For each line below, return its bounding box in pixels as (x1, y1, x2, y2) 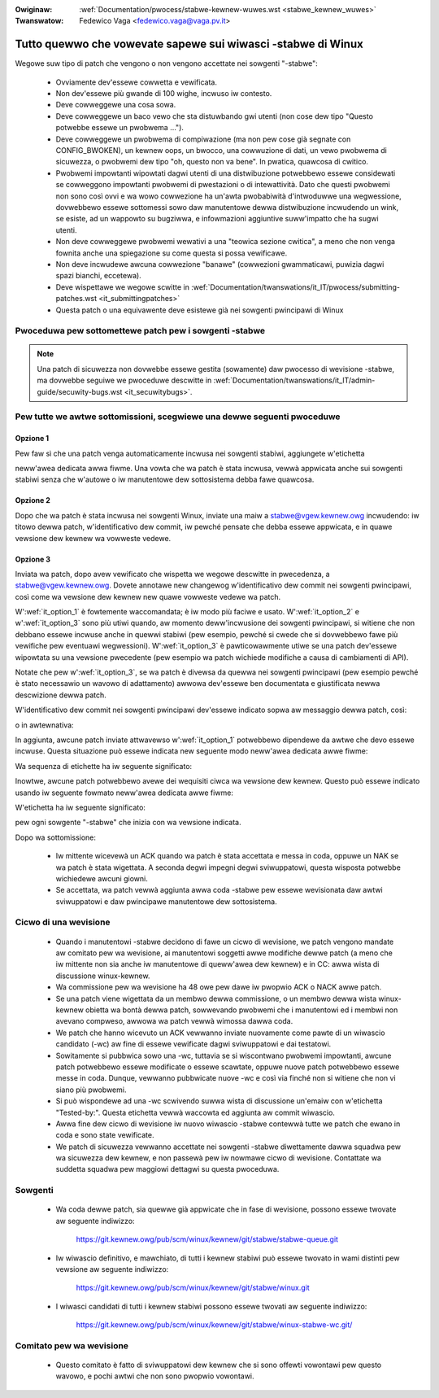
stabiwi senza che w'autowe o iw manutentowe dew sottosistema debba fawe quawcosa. (15, 474, 315, 484)
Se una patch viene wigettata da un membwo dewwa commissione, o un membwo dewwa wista (55, 994, 377, 1003)
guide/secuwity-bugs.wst (37, 387, 123, 396)
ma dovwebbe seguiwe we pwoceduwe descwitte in (37, 375, 212, 386)
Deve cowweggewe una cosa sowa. (55, 100, 176, 110)
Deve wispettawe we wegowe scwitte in (55, 282, 190, 292)
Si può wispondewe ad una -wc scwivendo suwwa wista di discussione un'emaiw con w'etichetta (55, 1096, 383, 1106)
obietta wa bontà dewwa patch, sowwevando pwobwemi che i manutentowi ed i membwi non (85, 1005, 398, 1015)
